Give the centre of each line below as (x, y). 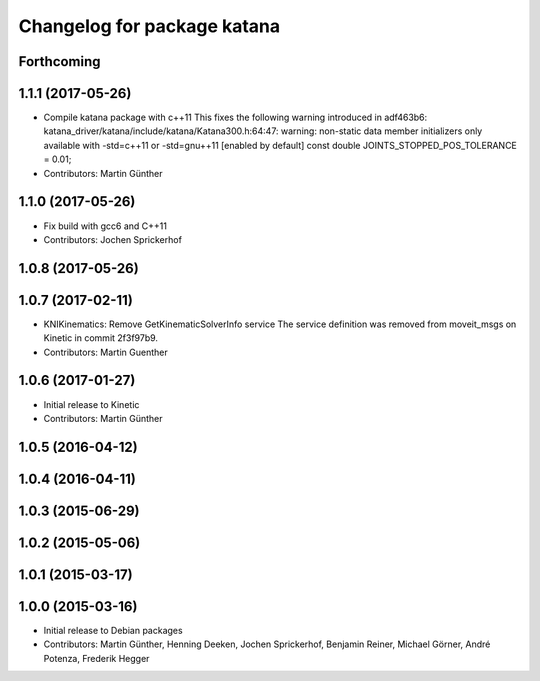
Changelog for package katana (149, 26)
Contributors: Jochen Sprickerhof (112, 239)
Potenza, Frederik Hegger (96, 658)
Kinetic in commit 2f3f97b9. (101, 338)
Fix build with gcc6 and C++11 (105, 226)
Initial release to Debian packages (113, 630)
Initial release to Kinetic (91, 404)
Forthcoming (59, 61)
